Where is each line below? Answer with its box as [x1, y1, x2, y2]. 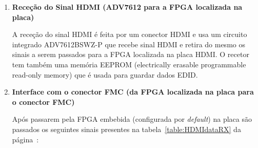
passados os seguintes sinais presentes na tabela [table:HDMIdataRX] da [12, 123, 241, 134]
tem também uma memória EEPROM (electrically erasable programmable [12, 59, 246, 69]
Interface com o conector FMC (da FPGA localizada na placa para [12, 86, 254, 97]
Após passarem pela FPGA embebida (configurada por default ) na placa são [12, 114, 252, 124]
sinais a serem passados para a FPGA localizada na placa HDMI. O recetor [12, 49, 249, 60]
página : [12, 134, 39, 144]
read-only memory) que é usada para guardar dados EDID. [12, 69, 198, 80]
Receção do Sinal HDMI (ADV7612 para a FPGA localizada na [12, 2, 243, 12]
